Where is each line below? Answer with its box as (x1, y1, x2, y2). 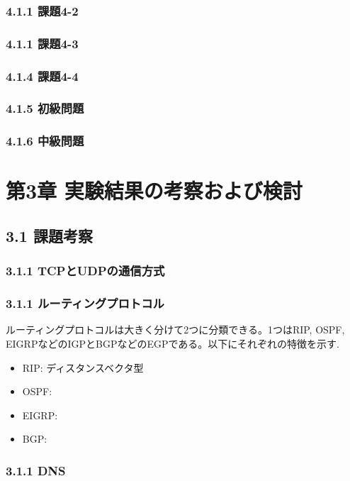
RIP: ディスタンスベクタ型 (22, 360, 144, 375)
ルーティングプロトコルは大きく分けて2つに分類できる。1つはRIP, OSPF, (6, 322, 345, 337)
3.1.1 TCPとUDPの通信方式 (6, 262, 165, 280)
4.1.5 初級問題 (6, 99, 84, 117)
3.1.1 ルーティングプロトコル (6, 294, 164, 312)
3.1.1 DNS (6, 461, 66, 479)
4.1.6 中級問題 (6, 132, 84, 150)
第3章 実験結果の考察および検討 (6, 176, 303, 205)
